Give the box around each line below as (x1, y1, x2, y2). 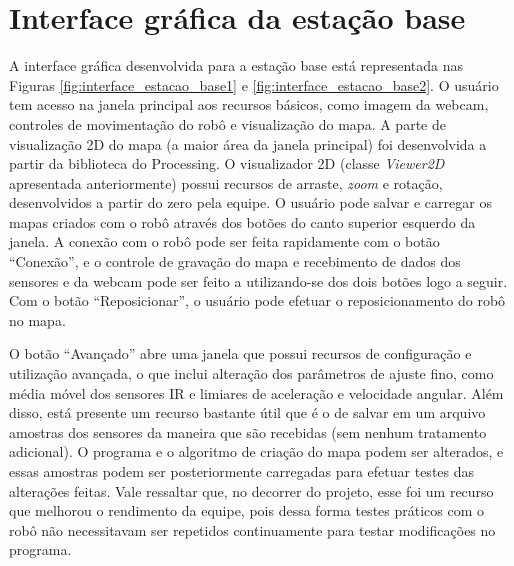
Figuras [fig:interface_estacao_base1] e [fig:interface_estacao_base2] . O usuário (9, 74, 499, 95)
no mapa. (9, 309, 66, 330)
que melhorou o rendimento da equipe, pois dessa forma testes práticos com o (9, 500, 485, 521)
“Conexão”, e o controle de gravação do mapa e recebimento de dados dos (9, 251, 461, 272)
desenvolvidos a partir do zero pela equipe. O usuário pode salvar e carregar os (9, 192, 492, 213)
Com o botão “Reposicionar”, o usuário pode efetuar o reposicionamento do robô (9, 290, 506, 311)
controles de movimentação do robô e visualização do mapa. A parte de (9, 113, 446, 134)
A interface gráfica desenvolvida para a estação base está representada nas (9, 55, 464, 76)
